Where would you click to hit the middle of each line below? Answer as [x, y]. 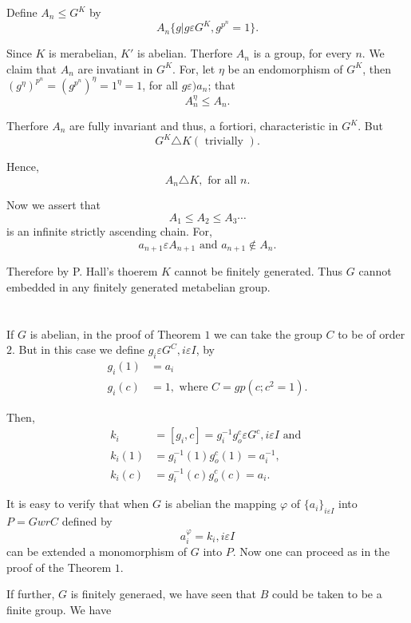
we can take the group [268, 333]
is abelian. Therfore [185, 53]
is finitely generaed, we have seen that [164, 594]
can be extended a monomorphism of [97, 551]
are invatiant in [115, 68]
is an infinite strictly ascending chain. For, [109, 231]
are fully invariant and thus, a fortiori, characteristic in [204, 126]
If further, [31, 594]
